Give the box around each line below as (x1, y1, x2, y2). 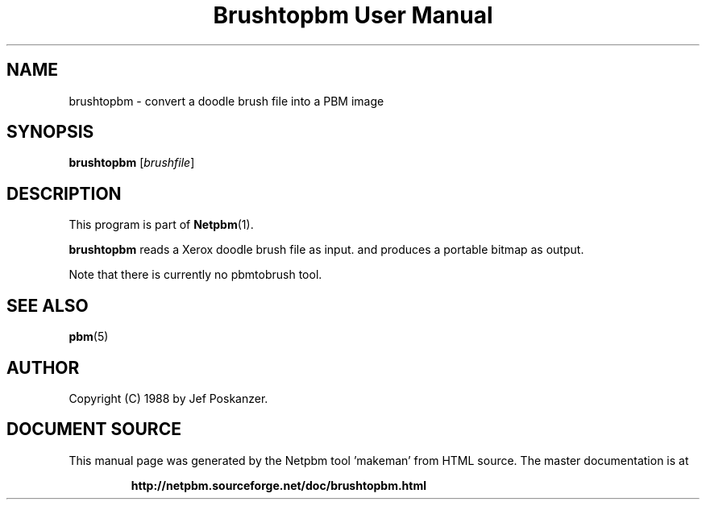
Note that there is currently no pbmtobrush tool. (69, 268, 322, 282)
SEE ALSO (6, 295, 89, 316)
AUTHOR (6, 357, 80, 378)
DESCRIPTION (6, 183, 122, 204)
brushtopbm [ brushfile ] (69, 156, 195, 170)
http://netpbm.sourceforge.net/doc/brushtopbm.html (131, 478, 427, 492)
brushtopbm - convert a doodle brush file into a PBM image (69, 93, 384, 108)
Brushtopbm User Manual (213, 2, 493, 29)
